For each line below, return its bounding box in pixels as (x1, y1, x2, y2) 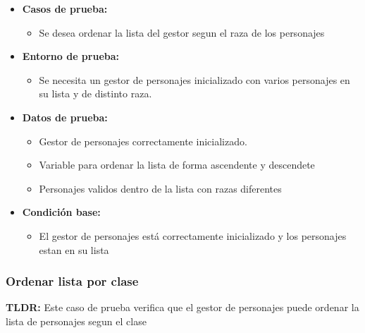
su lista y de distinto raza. (39, 86, 152, 101)
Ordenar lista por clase (6, 272, 139, 290)
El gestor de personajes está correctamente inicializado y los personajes (39, 228, 347, 243)
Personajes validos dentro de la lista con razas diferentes (39, 181, 282, 195)
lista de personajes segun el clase (6, 313, 147, 328)
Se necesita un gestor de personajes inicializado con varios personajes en (39, 72, 350, 87)
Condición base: (22, 205, 101, 219)
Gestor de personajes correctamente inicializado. (39, 133, 247, 148)
